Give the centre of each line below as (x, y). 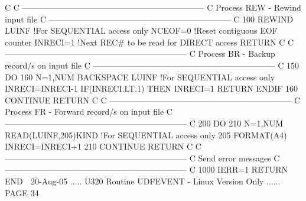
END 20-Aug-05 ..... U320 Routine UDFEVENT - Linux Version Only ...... (143, 181)
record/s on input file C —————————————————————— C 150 (152, 65)
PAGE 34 (22, 192)
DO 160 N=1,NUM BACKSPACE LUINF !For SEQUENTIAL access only (140, 77)
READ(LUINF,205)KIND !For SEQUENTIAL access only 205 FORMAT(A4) (146, 134)
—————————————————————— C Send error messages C (142, 158)
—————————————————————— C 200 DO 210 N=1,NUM (144, 123)
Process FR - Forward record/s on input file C (89, 111)
